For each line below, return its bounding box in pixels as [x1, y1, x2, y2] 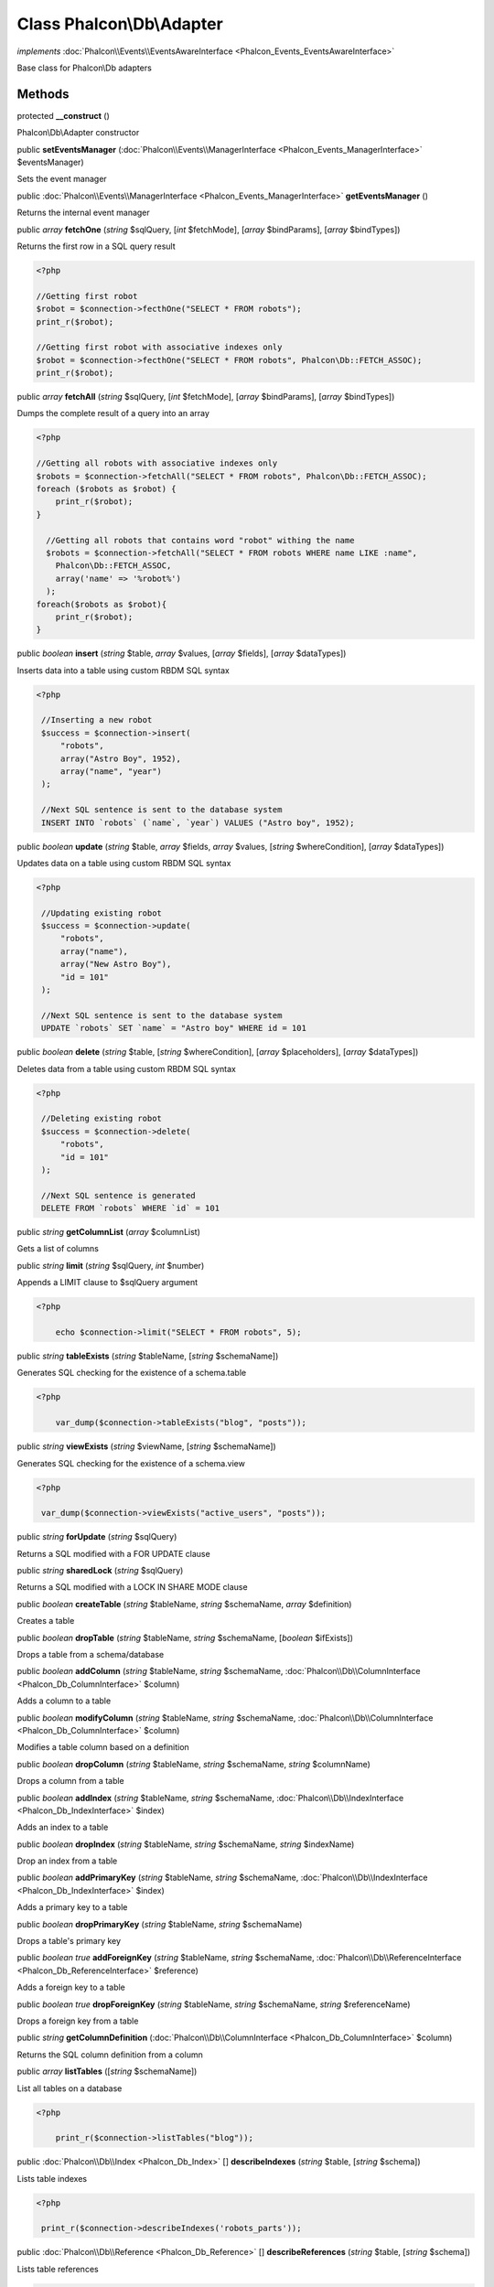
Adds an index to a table [16, 1821, 109, 1833]
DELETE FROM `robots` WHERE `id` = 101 [41, 1203, 220, 1214]
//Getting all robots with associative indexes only [36, 458, 278, 468]
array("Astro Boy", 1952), [59, 753, 182, 764]
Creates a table [16, 1616, 75, 1627]
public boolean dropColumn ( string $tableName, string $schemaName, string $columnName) [16, 1758, 370, 1769]
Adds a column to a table [16, 1695, 112, 1706]
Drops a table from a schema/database [16, 1649, 165, 1660]
